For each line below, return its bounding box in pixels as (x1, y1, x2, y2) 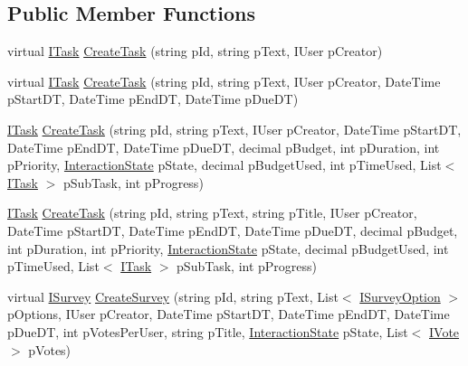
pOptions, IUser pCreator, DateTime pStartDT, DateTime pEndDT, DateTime (7, 305, 450, 324)
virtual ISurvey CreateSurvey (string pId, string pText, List (7, 286, 339, 305)
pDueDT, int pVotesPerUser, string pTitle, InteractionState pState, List (7, 322, 408, 341)
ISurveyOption (359, 286, 441, 305)
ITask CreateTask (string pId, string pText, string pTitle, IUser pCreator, (7, 203, 417, 222)
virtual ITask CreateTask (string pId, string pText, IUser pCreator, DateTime (7, 71, 441, 90)
